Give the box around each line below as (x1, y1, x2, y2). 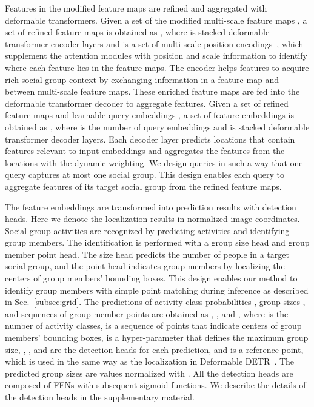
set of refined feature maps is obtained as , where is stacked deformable (5, 25, 270, 38)
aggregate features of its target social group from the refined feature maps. (5, 180, 282, 192)
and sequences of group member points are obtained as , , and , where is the (5, 307, 289, 320)
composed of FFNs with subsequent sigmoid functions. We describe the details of (5, 378, 306, 391)
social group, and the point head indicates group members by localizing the (5, 260, 285, 272)
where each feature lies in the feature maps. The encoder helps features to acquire (5, 61, 309, 73)
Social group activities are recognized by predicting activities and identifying (5, 224, 290, 237)
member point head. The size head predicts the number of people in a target (5, 247, 289, 260)
